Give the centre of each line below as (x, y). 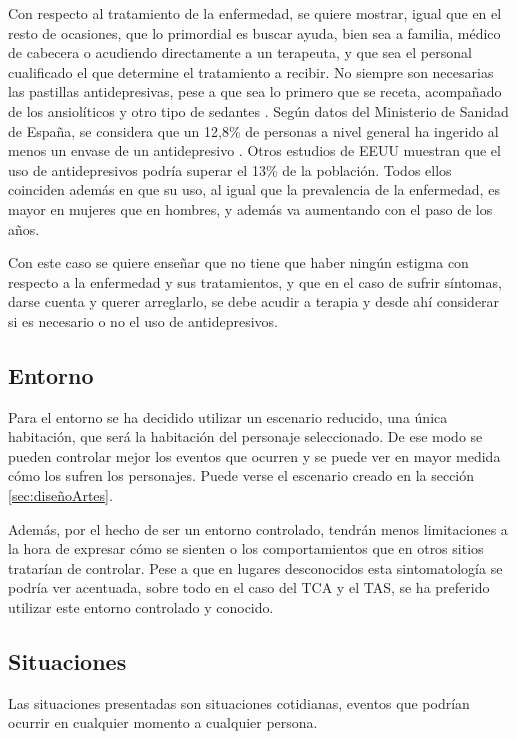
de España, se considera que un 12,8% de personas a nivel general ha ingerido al (253, 130)
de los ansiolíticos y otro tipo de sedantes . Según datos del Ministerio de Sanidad (258, 110)
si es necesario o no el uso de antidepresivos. (143, 320)
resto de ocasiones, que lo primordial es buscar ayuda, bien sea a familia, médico (254, 32)
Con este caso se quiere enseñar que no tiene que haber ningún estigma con (238, 262)
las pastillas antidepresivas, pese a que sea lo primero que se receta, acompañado (255, 91)
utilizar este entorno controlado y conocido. (141, 607)
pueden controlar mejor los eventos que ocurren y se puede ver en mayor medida (254, 455)
